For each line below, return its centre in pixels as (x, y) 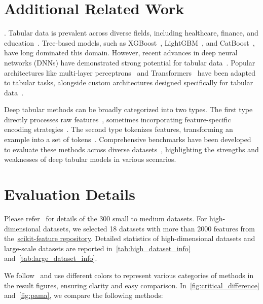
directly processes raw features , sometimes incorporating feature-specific (118, 119)
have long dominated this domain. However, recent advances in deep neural (121, 53)
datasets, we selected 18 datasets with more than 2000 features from (149, 228)
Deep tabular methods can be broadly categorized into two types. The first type (128, 109)
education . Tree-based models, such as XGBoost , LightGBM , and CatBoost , (129, 42)
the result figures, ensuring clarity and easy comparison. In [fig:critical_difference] (132, 285)
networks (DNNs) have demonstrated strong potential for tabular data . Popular (130, 62)
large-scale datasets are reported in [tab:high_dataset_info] (97, 248)
